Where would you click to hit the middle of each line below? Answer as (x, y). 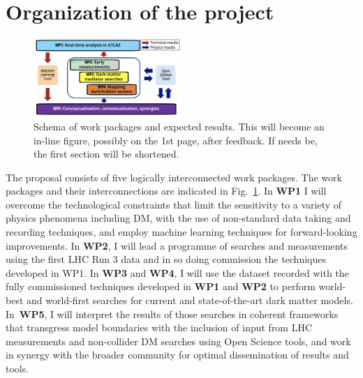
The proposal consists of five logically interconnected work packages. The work (174, 177)
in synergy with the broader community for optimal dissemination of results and (177, 355)
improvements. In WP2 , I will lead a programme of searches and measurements (177, 245)
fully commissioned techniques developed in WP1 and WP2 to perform (161, 286)
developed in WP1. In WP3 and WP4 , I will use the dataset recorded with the (177, 272)
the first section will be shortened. (106, 154)
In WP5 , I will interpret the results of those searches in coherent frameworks (172, 313)
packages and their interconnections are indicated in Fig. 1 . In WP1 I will (166, 191)
